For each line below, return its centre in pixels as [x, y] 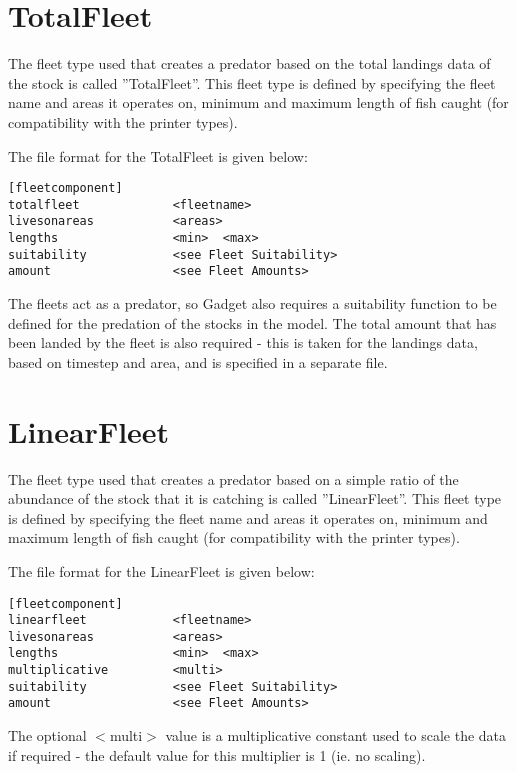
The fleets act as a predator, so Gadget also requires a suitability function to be [252, 303]
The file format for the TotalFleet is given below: [158, 155]
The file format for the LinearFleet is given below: [161, 570]
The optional [47, 735]
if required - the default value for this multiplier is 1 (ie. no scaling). [217, 754]
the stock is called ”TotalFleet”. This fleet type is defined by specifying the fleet [252, 82]
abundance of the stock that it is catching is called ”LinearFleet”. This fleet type [255, 498]
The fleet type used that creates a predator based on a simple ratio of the [233, 478]
